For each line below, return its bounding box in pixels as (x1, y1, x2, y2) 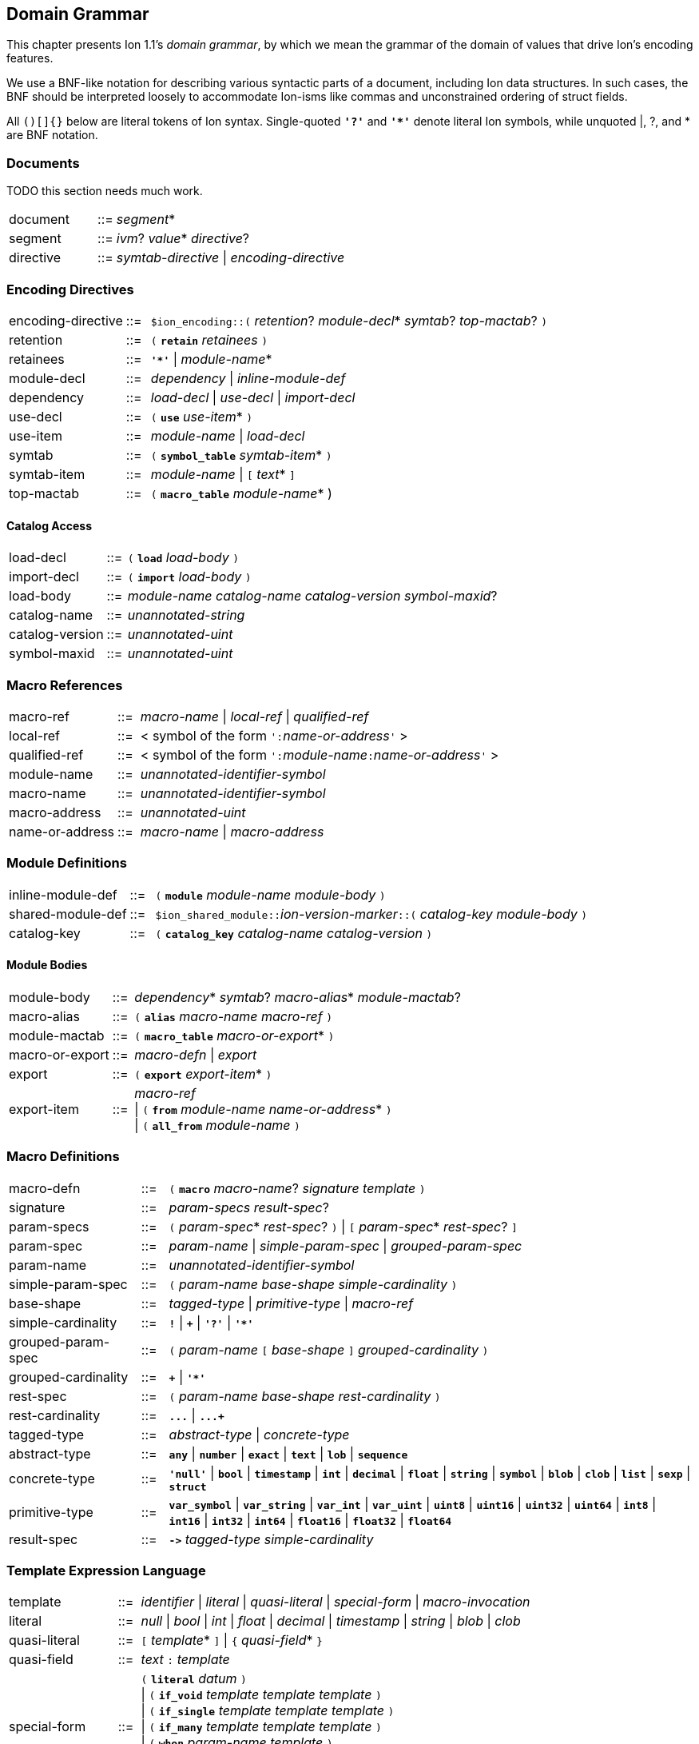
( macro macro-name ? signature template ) (169, 1179, 426, 1196)
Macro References (6, 676, 123, 693)
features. (6, 51, 54, 66)
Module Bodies (6, 958, 88, 972)
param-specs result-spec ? (169, 1199, 329, 1215)
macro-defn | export (134, 1046, 257, 1063)
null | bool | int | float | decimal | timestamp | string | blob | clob (141, 1613, 521, 1630)
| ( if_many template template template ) (141, 1718, 382, 1735)
